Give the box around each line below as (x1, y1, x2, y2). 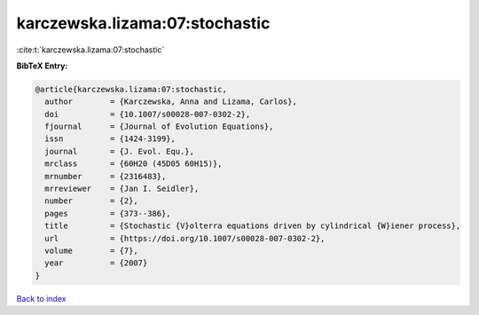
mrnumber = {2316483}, (44, 171, 167, 181)
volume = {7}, (44, 246, 139, 256)
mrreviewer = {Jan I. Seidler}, (44, 184, 200, 194)
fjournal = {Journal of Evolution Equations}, (44, 122, 274, 132)
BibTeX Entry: (16, 60, 68, 71)
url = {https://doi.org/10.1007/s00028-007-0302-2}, (44, 233, 326, 243)
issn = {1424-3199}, (44, 134, 177, 144)
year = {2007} (44, 258, 148, 268)
